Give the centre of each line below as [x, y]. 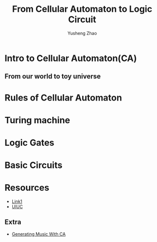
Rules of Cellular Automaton [63, 98]
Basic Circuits [33, 165]
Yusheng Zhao [82, 33]
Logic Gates [30, 143]
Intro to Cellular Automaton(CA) [71, 58]
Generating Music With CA [39, 234]
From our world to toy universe [53, 77]
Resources [27, 188]
